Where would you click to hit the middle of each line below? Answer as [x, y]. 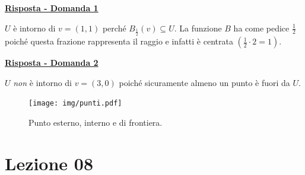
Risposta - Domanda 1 [52, 8]
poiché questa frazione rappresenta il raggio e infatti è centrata [119, 41]
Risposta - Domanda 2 [52, 63]
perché [114, 28]
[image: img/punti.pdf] [75, 104]
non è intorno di [43, 82]
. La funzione [198, 28]
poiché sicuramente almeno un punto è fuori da [204, 82]
